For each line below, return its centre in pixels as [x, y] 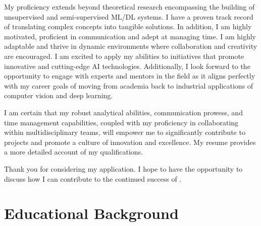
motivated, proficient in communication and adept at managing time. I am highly [130, 36]
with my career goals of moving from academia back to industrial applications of [129, 85]
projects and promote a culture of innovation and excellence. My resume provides [130, 142]
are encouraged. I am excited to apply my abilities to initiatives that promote [124, 56]
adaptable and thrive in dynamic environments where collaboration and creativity [131, 46]
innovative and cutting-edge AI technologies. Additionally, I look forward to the [127, 66]
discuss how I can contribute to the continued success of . [93, 178]
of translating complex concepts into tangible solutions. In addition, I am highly [128, 26]
